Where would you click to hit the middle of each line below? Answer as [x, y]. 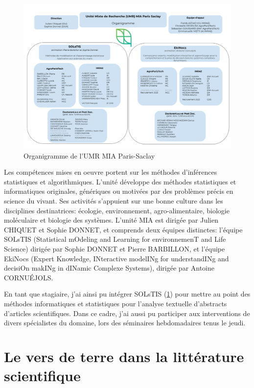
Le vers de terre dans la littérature [124, 356]
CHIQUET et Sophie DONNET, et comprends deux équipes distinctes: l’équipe [123, 229]
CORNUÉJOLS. [29, 277]
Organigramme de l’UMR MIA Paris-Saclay [89, 155]
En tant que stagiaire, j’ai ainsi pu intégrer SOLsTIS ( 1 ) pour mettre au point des [127, 294]
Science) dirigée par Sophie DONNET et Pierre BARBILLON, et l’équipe [115, 248]
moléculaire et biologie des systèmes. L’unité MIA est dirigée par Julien [111, 220]
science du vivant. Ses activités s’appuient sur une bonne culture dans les [114, 201]
